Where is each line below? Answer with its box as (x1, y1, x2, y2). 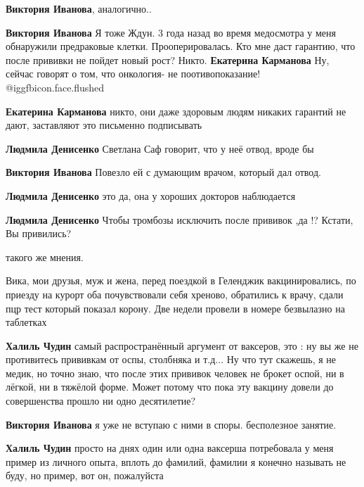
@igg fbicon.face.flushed (6, 80, 105, 94)
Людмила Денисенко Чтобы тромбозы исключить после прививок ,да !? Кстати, (6, 212, 353, 227)
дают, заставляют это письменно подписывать (6, 118, 202, 132)
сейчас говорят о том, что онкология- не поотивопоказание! (6, 66, 261, 81)
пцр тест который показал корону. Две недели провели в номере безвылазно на (6, 301, 345, 315)
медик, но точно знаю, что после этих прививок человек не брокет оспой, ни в (6, 365, 344, 380)
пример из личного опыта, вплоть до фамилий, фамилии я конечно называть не (6, 454, 346, 469)
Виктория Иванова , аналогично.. (6, 1, 152, 15)
